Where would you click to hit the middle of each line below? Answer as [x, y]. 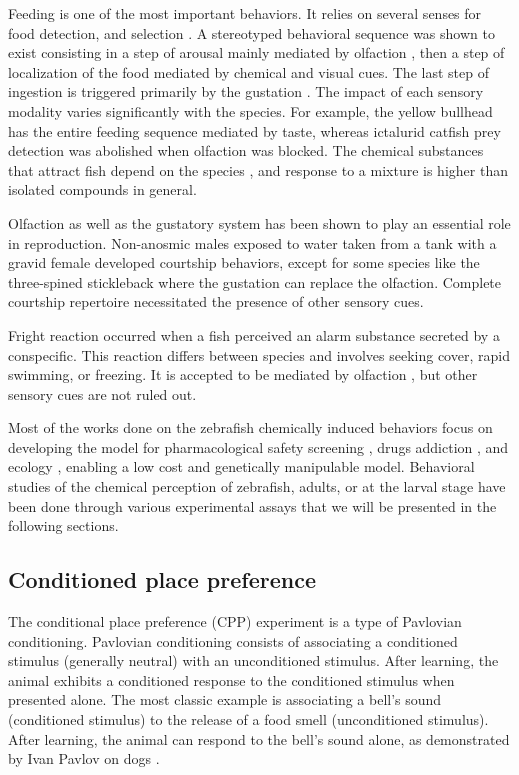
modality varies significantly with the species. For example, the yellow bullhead [250, 110]
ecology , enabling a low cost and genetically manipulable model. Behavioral [241, 466]
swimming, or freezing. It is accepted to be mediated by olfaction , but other [243, 374]
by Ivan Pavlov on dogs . [84, 758]
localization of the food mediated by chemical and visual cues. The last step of [248, 71]
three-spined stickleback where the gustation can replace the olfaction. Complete [255, 281]
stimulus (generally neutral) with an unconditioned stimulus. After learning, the [253, 660]
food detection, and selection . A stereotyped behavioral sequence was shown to [251, 32]
